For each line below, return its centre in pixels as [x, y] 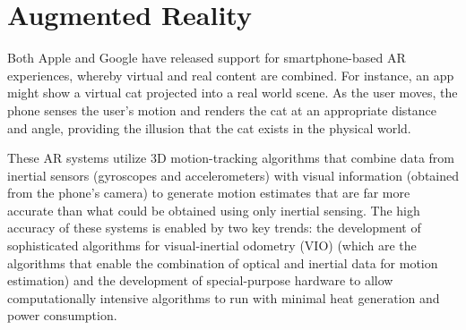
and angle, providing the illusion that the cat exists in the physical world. [209, 127]
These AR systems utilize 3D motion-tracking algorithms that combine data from [231, 158]
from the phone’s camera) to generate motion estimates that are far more [209, 193]
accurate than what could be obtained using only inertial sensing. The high [214, 210]
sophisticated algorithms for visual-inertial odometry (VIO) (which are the [212, 245]
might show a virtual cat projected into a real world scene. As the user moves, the [233, 93]
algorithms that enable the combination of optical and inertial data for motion [223, 262]
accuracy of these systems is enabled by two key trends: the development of [214, 228]
